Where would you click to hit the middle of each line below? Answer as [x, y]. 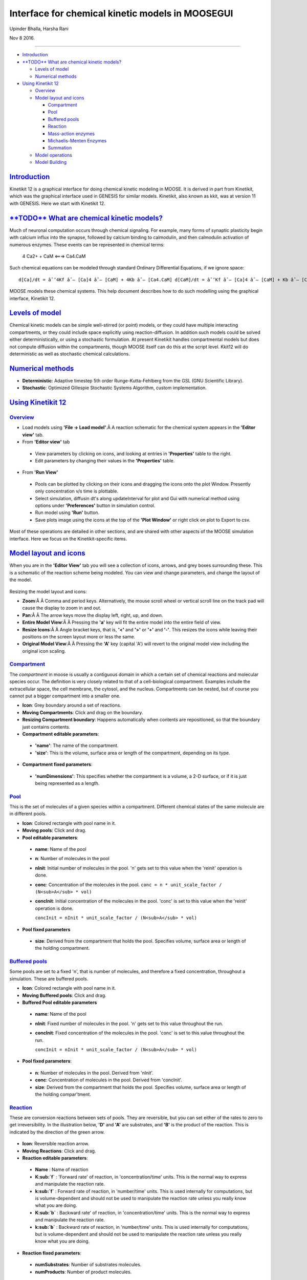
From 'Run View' [40, 472]
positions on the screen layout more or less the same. [79, 636]
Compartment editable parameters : [61, 734]
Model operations [54, 155]
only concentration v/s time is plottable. [77, 491]
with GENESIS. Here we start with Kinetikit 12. [57, 203]
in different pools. [28, 814]
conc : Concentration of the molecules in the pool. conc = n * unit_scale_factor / [128, 884]
